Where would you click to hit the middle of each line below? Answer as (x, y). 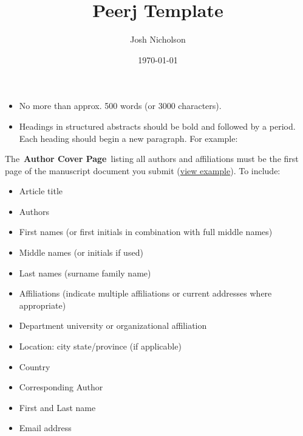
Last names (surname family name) (85, 272)
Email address (45, 428)
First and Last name (57, 407)
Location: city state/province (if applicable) (100, 346)
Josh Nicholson (158, 39)
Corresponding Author (61, 387)
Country (35, 366)
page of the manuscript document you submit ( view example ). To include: (143, 170)
